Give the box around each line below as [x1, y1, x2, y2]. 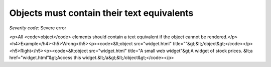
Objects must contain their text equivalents [9, 7, 194, 18]
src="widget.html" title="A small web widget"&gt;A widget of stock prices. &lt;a [88, 48, 253, 54]
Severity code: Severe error [9, 25, 67, 31]
